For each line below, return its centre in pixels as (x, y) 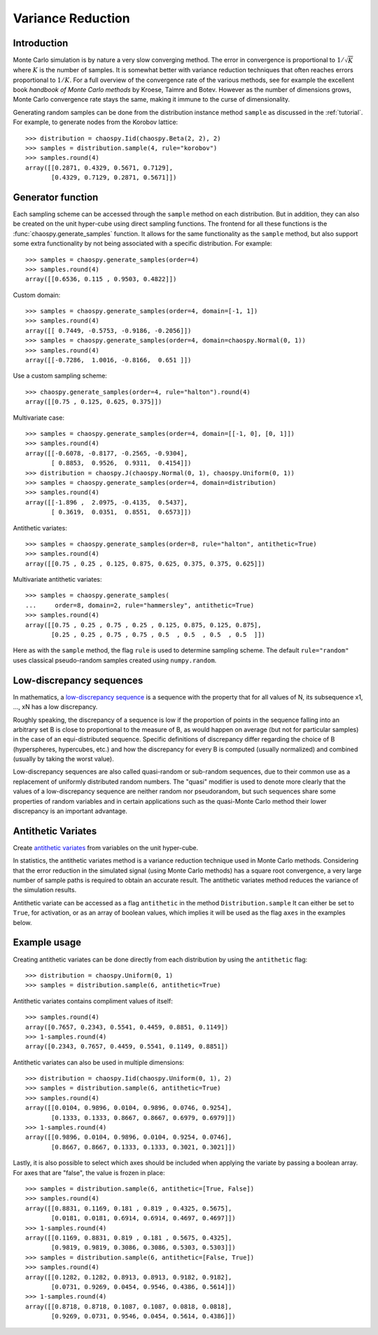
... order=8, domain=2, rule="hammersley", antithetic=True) (140, 605)
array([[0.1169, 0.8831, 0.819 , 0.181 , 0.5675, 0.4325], (129, 1238)
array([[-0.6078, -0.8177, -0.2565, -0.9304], (107, 453)
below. (22, 922)
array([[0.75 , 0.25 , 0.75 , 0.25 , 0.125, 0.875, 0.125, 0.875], (143, 625)
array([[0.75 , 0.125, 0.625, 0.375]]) (94, 402)
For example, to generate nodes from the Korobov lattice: (96, 122)
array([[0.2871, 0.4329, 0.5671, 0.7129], (99, 167)
